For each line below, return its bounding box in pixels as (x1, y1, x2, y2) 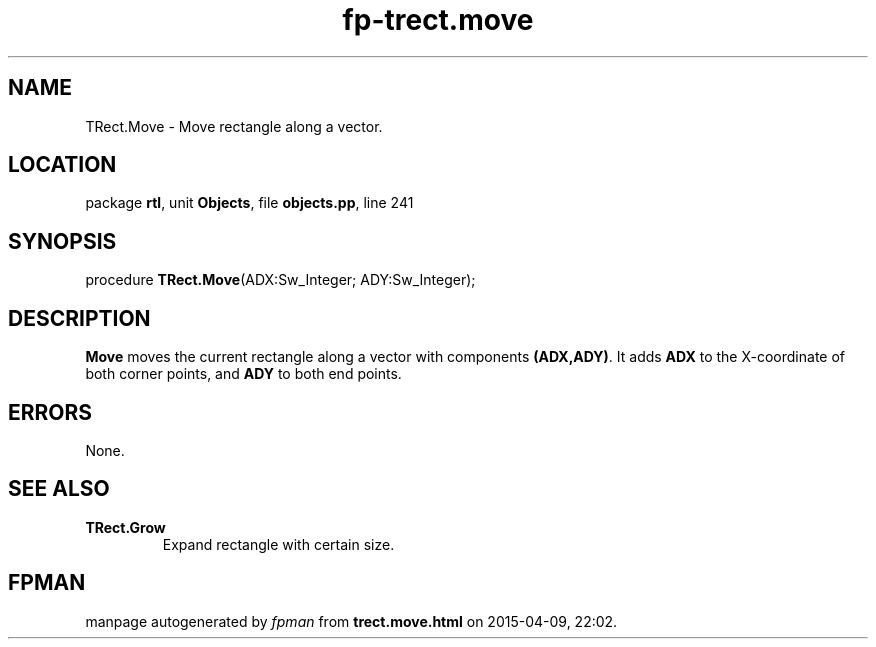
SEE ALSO (8, 476, 110, 502)
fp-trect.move (342, 3, 534, 37)
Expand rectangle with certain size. (162, 535, 395, 553)
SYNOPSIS (8, 228, 117, 254)
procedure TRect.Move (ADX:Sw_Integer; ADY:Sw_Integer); (85, 271, 476, 289)
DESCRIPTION (8, 305, 151, 331)
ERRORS (8, 399, 93, 425)
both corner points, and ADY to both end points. (85, 365, 402, 383)
